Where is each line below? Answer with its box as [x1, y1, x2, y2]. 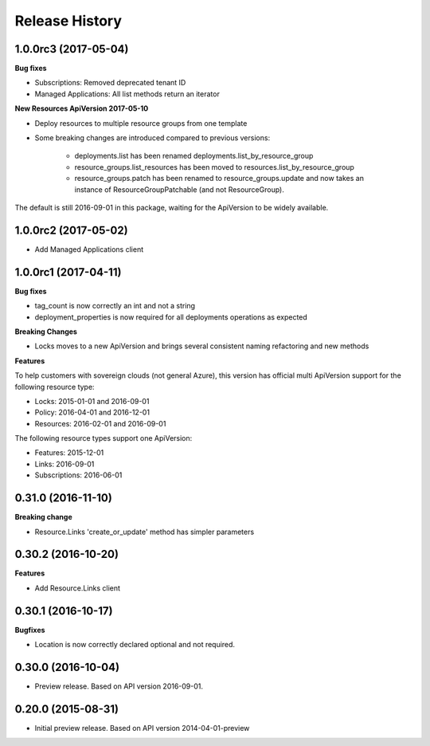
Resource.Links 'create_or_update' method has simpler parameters [34, 527, 255, 536]
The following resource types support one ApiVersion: [14, 434, 193, 443]
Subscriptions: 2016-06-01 [34, 470, 123, 480]
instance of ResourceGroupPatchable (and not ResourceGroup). [74, 184, 284, 194]
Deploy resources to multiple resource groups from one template [34, 118, 248, 128]
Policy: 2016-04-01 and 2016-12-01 [34, 407, 150, 418]
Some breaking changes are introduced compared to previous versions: [34, 133, 271, 143]
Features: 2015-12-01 [34, 448, 104, 457]
